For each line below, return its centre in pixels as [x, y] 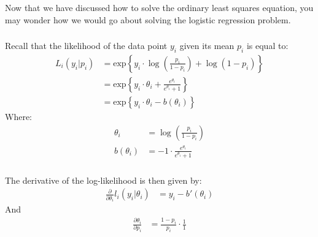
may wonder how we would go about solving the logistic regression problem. [148, 19]
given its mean [207, 46]
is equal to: [267, 46]
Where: [18, 116]
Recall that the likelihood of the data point [86, 46]
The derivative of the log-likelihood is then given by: [103, 180]
